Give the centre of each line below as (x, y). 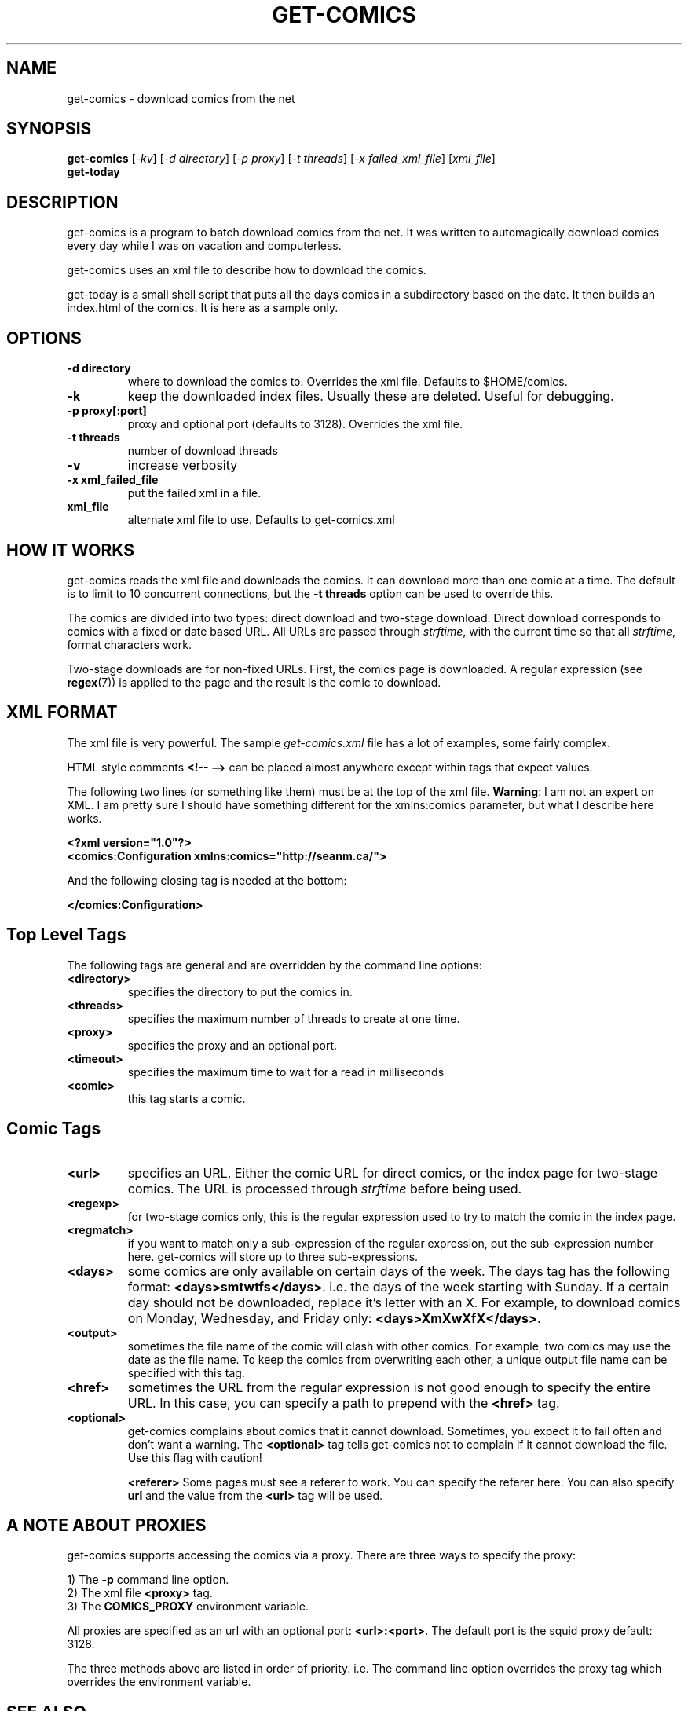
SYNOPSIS (49, 129)
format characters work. (129, 644)
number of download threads (203, 451)
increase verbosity (183, 465)
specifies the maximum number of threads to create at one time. (294, 1018)
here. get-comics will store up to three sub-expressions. (273, 1256)
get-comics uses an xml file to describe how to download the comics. (247, 270)
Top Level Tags (66, 935)
